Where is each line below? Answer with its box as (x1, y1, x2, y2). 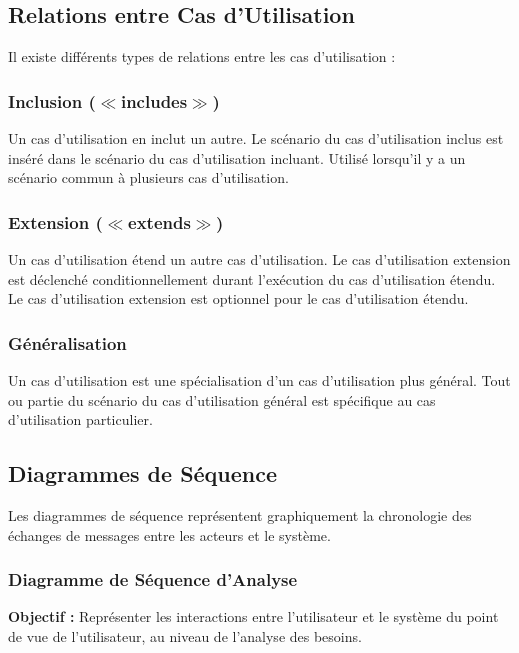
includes (120, 88, 188, 113)
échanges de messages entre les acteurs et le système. (8, 524, 331, 545)
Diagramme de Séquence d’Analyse (8, 567, 298, 592)
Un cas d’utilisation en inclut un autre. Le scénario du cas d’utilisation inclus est (8, 128, 504, 149)
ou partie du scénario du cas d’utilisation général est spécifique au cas (8, 389, 436, 410)
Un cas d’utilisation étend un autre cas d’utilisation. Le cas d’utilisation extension (8, 249, 511, 270)
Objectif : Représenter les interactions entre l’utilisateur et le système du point (8, 606, 499, 627)
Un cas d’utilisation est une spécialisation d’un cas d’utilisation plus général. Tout (8, 370, 511, 391)
